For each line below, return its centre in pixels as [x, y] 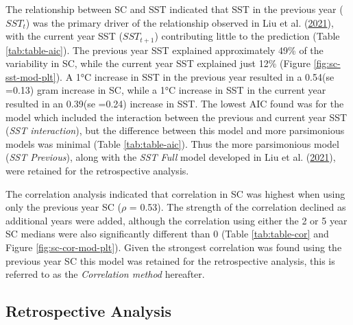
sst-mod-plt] [31, 76]
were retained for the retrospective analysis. [97, 170]
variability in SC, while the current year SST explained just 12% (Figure [158, 63]
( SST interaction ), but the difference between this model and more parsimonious [175, 130]
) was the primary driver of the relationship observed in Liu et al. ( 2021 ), [180, 22]
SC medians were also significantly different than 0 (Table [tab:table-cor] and [167, 234]
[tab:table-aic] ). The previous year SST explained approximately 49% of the [165, 50]
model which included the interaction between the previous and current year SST [176, 117]
